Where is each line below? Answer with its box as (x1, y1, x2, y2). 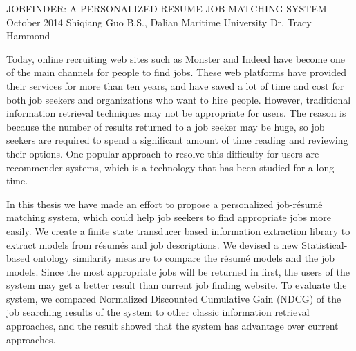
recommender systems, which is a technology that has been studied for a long (6, 160, 335, 174)
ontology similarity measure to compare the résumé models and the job (32, 251, 335, 265)
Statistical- (301, 237, 348, 252)
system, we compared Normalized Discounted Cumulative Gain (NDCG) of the (6, 291, 341, 305)
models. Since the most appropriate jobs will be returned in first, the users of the (6, 264, 350, 278)
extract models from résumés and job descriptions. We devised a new (6, 237, 299, 252)
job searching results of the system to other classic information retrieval (6, 305, 310, 319)
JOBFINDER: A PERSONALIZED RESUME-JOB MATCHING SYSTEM (6, 1, 327, 15)
